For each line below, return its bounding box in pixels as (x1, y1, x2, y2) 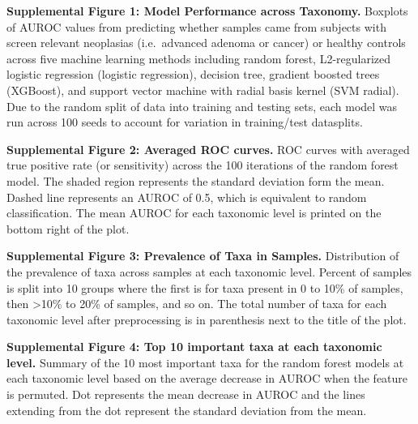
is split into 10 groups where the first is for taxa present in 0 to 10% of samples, (6, 279, 403, 296)
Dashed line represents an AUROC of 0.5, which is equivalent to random (6, 188, 367, 205)
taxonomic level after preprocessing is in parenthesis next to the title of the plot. (6, 311, 407, 328)
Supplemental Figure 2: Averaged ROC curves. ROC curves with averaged (6, 140, 410, 157)
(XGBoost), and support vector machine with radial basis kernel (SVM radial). (6, 81, 399, 98)
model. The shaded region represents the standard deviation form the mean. (6, 172, 385, 189)
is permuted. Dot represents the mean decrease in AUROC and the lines (6, 386, 365, 403)
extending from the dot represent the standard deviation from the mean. (6, 401, 367, 418)
